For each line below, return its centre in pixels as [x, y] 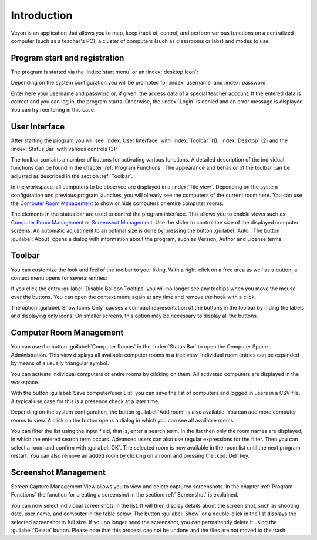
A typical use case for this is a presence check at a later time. [85, 401]
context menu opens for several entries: [59, 278]
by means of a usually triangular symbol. [60, 363]
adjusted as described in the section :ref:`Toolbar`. [72, 176]
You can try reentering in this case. [53, 110]
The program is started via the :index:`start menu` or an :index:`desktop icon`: [104, 72]
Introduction [42, 15]
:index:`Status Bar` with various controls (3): [64, 149]
